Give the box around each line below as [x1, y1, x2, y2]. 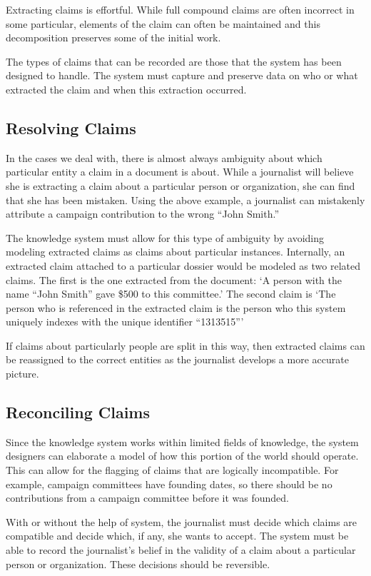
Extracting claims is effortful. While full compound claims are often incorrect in [6, 2, 355, 16]
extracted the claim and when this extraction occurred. [6, 81, 247, 96]
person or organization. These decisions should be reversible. [6, 556, 270, 571]
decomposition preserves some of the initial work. [6, 30, 221, 45]
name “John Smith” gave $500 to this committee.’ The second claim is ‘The [6, 286, 336, 301]
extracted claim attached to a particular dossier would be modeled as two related [6, 258, 360, 273]
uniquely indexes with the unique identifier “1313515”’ [6, 314, 244, 329]
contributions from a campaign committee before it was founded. [6, 490, 289, 505]
